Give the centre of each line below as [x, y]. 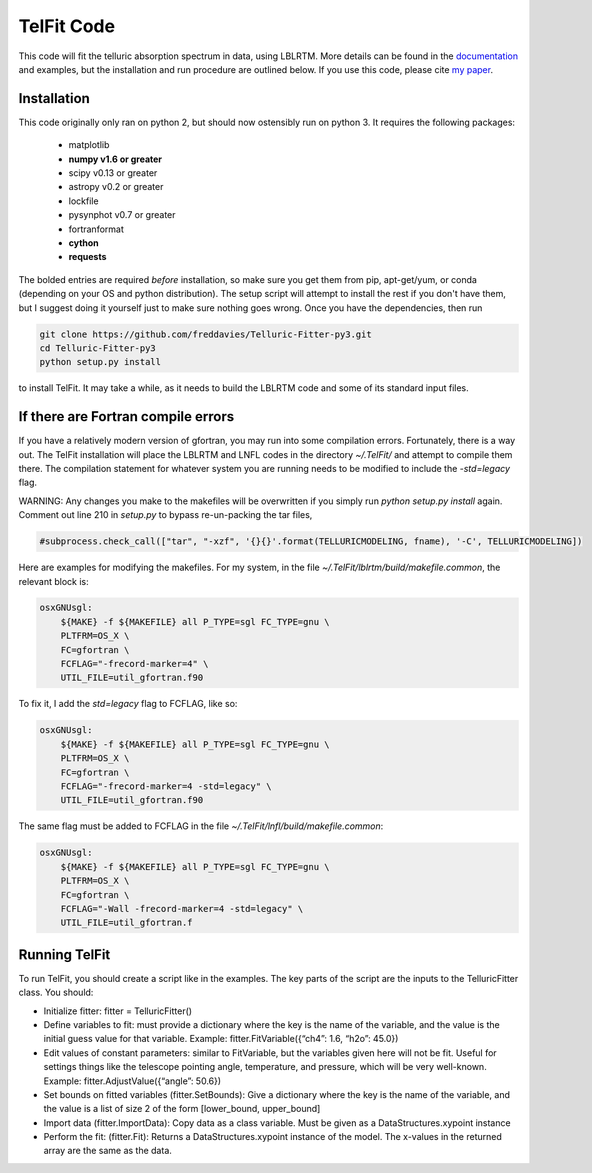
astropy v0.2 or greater [116, 187]
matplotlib [89, 145]
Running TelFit [64, 954]
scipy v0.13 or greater [113, 173]
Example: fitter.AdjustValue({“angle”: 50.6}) [132, 1081]
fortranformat [96, 229]
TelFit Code [66, 26]
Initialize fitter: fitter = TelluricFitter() [118, 1011]
